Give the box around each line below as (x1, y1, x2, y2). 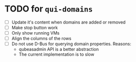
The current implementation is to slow (18, 51, 95, 57)
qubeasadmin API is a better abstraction (18, 47, 99, 52)
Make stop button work (11, 25, 58, 30)
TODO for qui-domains (4, 3, 93, 14)
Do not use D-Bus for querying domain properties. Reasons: (11, 41, 132, 47)
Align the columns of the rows (11, 36, 72, 41)
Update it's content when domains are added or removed (11, 19, 126, 25)
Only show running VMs (11, 30, 60, 36)
